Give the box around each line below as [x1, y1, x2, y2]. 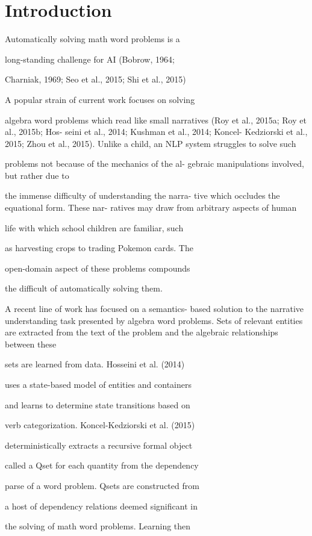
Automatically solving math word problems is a [5, 33, 180, 45]
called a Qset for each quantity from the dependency [5, 459, 199, 472]
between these [5, 337, 57, 350]
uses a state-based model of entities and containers [5, 378, 192, 390]
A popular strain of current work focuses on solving [5, 93, 195, 105]
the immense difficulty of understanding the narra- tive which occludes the [5, 189, 280, 202]
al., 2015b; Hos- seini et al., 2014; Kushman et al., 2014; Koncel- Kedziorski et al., [5, 125, 308, 138]
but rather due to [5, 169, 69, 181]
